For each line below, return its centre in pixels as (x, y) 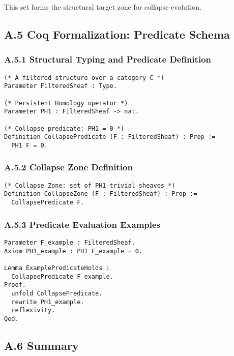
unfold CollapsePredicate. (57, 293)
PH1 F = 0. (30, 145)
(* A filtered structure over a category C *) (84, 78)
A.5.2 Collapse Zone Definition (68, 167)
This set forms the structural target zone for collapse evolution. (103, 7)
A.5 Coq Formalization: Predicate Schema (117, 34)
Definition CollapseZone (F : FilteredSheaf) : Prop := (101, 194)
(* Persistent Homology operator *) (66, 103)
